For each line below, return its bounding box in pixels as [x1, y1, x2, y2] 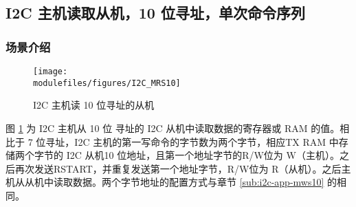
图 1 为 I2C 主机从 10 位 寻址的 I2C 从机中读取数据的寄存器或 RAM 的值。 [5, 120, 340, 135]
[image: [33, 67, 68, 76]
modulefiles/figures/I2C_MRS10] [33, 78, 181, 88]
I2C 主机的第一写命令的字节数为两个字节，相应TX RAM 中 [74, 134, 339, 149]
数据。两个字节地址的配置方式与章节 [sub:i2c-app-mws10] [72, 175, 324, 189]
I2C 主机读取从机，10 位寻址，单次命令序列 [5, 2, 305, 23]
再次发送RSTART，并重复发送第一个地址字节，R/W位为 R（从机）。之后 [14, 161, 342, 175]
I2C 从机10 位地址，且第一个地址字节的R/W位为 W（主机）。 [66, 148, 340, 162]
